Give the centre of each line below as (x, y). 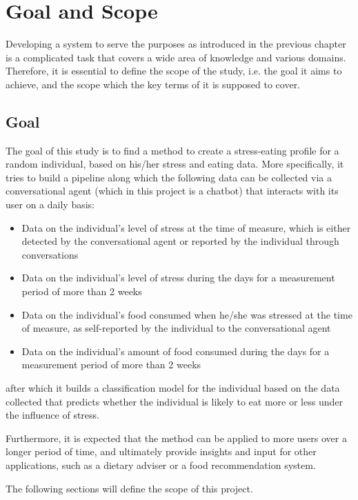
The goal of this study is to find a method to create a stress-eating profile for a (172, 150)
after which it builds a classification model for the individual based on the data (173, 388)
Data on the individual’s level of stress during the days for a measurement (178, 278)
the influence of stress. (52, 415)
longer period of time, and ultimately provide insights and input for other (161, 451)
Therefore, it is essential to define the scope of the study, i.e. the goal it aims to (174, 71)
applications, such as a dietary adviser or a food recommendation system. (161, 464)
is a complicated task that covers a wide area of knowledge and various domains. (176, 57)
